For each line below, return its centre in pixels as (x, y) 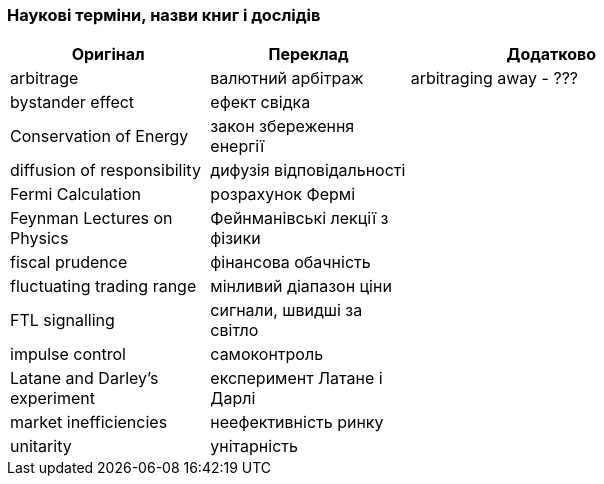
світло (234, 330)
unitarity (41, 446)
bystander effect (72, 102)
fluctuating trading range (103, 286)
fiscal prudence (69, 262)
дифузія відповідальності (308, 170)
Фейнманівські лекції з (299, 218)
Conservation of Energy (99, 136)
